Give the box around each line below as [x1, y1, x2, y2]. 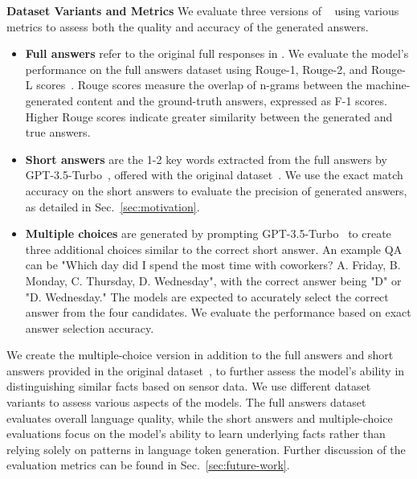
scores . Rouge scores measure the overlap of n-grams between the [36, 76, 362, 93]
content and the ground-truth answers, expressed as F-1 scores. [76, 92, 387, 108]
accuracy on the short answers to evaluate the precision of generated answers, [25, 182, 407, 199]
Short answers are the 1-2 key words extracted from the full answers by [25, 150, 387, 167]
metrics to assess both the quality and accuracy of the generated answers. [6, 18, 369, 35]
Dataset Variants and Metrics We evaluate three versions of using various [6, 2, 399, 18]
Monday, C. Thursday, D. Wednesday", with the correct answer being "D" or [25, 272, 402, 289]
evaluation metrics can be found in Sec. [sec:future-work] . [6, 456, 290, 473]
